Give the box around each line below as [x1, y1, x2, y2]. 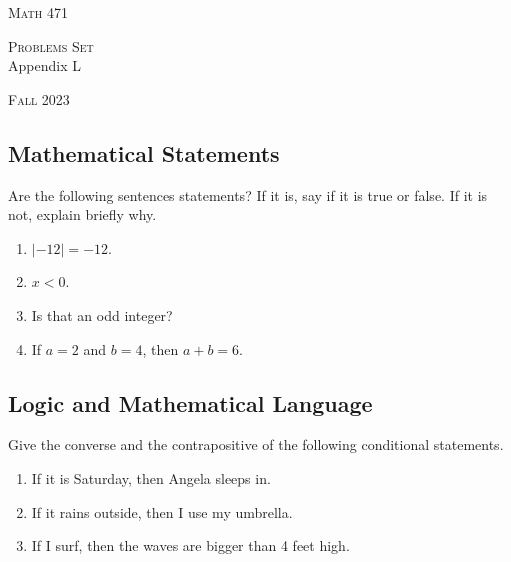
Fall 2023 [8, 88, 70, 109]
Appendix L [8, 55, 81, 76]
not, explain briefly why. [8, 204, 157, 225]
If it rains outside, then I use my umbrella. [31, 501, 293, 522]
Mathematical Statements [8, 137, 280, 168]
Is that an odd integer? [31, 304, 173, 325]
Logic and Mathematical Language [8, 387, 373, 418]
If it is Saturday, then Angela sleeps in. [31, 467, 271, 488]
